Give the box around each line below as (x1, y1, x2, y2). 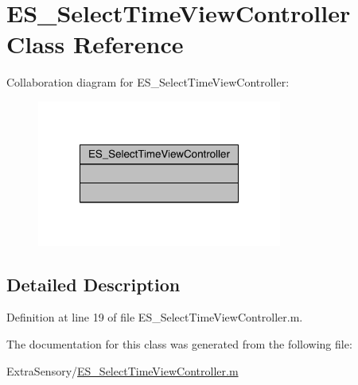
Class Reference (6, 28, 184, 60)
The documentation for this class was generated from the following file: (6, 336, 352, 352)
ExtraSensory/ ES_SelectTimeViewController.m (6, 362, 239, 379)
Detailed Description (6, 271, 181, 296)
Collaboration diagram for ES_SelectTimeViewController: (6, 74, 290, 90)
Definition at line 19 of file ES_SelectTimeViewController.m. (6, 309, 303, 325)
